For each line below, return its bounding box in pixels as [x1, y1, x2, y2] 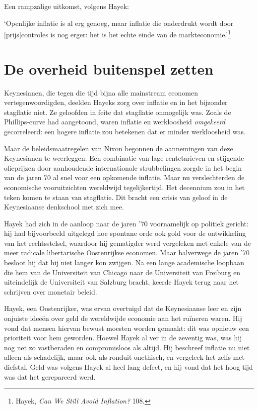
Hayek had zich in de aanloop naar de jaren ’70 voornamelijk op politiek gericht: [4, 218, 249, 228]
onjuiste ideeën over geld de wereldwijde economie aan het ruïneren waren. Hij [4, 313, 242, 323]
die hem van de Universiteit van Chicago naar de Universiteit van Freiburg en [4, 267, 241, 277]
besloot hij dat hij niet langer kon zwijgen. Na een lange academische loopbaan [4, 257, 244, 268]
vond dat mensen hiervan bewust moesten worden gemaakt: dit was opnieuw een [4, 322, 249, 333]
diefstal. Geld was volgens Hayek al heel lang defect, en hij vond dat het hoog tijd [4, 362, 253, 372]
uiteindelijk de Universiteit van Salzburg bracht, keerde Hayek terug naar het [4, 277, 239, 287]
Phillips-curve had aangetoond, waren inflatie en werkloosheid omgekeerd [4, 116, 226, 127]
